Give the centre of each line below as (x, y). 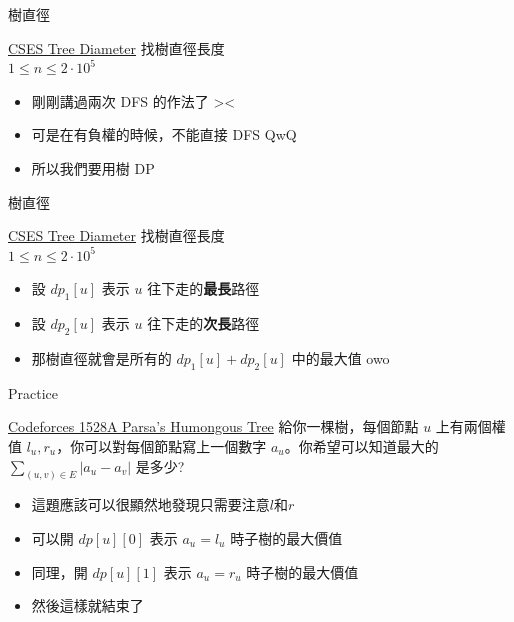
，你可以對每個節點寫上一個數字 (161, 445)
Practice (33, 392)
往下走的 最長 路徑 (203, 288)
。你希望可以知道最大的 (361, 445)
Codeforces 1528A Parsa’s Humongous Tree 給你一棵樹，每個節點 (213, 426)
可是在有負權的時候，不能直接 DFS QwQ (164, 134)
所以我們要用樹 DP (93, 167)
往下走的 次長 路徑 (203, 323)
